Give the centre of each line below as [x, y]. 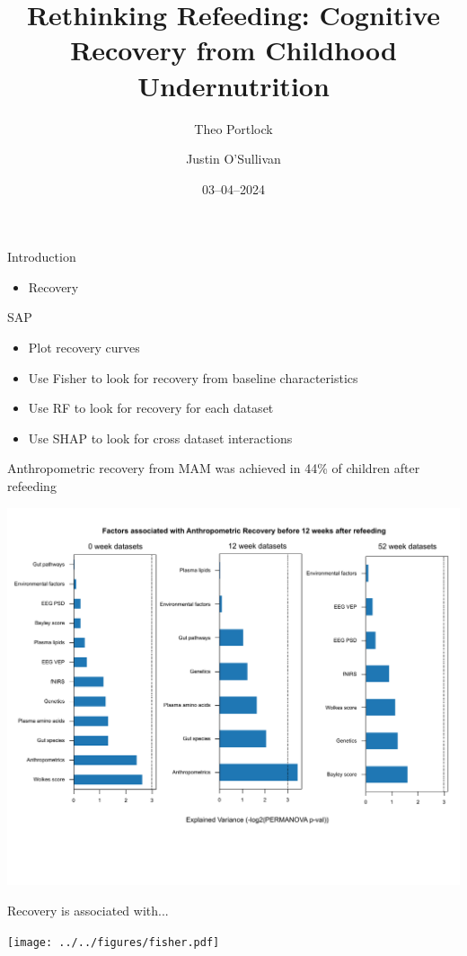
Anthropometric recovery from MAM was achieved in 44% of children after [214, 468]
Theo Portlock [233, 128]
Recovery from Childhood [233, 50]
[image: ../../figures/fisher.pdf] [114, 942]
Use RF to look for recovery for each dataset [151, 408]
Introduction [42, 257]
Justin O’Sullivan [233, 159]
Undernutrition [233, 85]
